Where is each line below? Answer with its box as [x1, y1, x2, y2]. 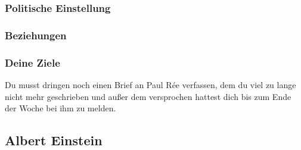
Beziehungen [5, 27, 67, 42]
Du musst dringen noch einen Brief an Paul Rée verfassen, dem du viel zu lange [5, 78, 296, 90]
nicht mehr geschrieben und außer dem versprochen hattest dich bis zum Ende [5, 90, 291, 102]
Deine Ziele [5, 55, 60, 70]
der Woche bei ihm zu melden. [5, 102, 116, 114]
